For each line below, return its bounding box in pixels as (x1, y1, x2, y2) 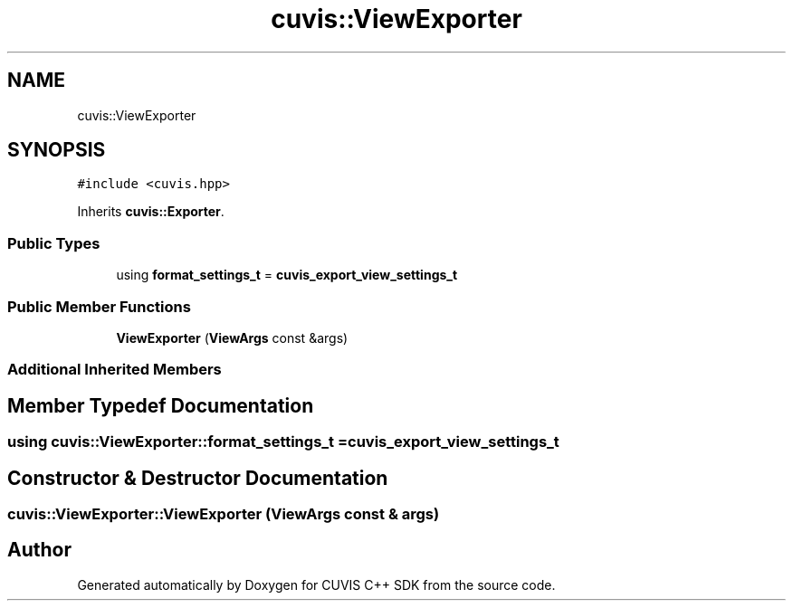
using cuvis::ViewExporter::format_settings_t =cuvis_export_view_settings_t (7, 432, 559, 451)
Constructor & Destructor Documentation (7, 466, 388, 489)
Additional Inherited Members (7, 360, 222, 379)
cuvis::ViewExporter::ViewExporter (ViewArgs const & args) (7, 505, 440, 523)
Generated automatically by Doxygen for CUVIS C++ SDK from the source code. (77, 576, 556, 593)
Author (7, 538, 72, 562)
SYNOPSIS (7, 138, 106, 162)
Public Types (7, 233, 100, 252)
